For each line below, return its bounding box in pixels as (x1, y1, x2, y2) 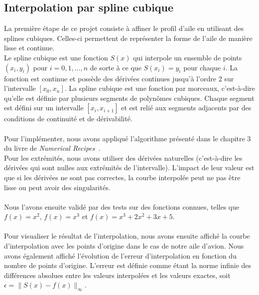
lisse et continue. (4, 42, 55, 53)
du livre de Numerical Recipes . (4, 143, 101, 153)
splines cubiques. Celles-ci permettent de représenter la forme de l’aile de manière (4, 32, 253, 43)
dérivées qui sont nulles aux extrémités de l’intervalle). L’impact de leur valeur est (4, 162, 255, 173)
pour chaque (183, 62, 221, 72)
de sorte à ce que (90, 62, 141, 72)
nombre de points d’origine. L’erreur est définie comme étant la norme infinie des (4, 260, 252, 271)
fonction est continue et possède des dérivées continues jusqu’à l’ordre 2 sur (4, 73, 234, 83)
